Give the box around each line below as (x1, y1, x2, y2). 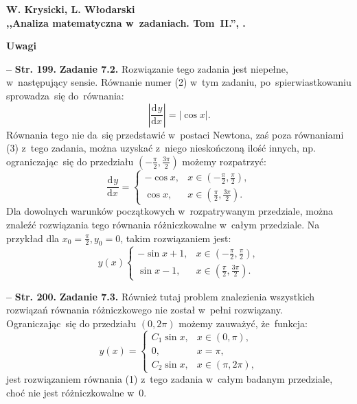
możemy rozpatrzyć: (182, 154, 266, 168)
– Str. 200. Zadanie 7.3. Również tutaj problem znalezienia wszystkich (6, 289, 315, 303)
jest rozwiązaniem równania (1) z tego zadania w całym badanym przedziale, (6, 372, 333, 386)
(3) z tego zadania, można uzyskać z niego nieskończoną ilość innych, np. (6, 141, 316, 155)
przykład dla (6, 230, 60, 245)
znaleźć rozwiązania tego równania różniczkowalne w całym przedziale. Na (6, 217, 320, 231)
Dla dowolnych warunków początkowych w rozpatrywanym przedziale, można (6, 204, 333, 218)
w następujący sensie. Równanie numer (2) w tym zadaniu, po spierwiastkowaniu (6, 75, 352, 89)
